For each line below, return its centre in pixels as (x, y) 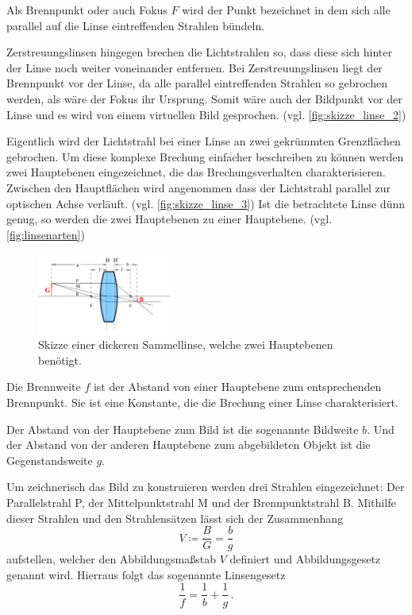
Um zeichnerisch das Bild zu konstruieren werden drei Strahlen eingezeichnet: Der (206, 487)
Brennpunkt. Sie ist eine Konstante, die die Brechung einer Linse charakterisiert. (202, 402)
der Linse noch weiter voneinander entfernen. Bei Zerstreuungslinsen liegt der (194, 67)
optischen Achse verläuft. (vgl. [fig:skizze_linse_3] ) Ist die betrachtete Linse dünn (206, 203)
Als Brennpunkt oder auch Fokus (87, 10)
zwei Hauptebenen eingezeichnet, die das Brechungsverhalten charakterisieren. (196, 172)
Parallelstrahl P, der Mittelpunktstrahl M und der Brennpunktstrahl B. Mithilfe (201, 502)
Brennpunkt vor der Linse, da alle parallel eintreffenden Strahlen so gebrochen (197, 83)
